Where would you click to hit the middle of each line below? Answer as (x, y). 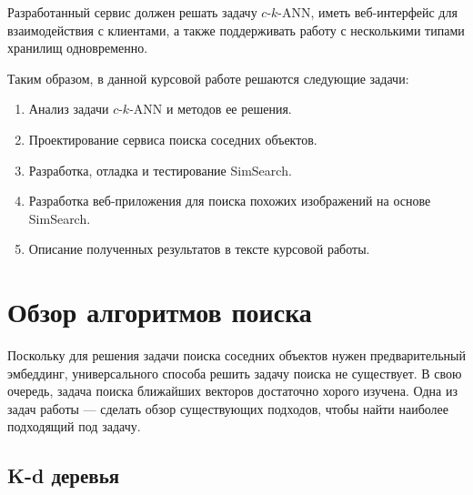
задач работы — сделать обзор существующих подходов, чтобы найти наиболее (228, 408)
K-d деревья (64, 475)
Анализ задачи (69, 109)
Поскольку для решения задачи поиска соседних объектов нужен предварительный (236, 355)
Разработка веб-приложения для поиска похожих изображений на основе (230, 201)
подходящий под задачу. (74, 426)
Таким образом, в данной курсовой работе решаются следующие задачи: (208, 78)
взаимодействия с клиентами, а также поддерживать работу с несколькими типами (236, 30)
